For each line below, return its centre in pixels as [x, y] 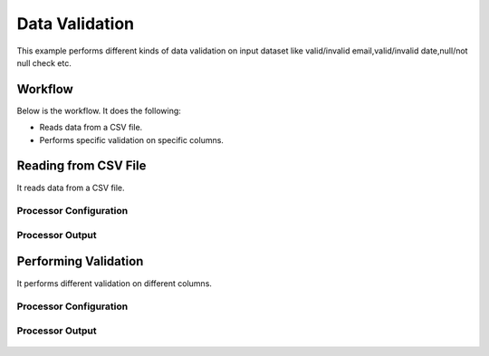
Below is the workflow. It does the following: [99, 111]
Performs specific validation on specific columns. [131, 140]
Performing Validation [80, 261]
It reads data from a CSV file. [71, 188]
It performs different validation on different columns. [115, 283]
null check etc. [44, 63]
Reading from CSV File [81, 166]
